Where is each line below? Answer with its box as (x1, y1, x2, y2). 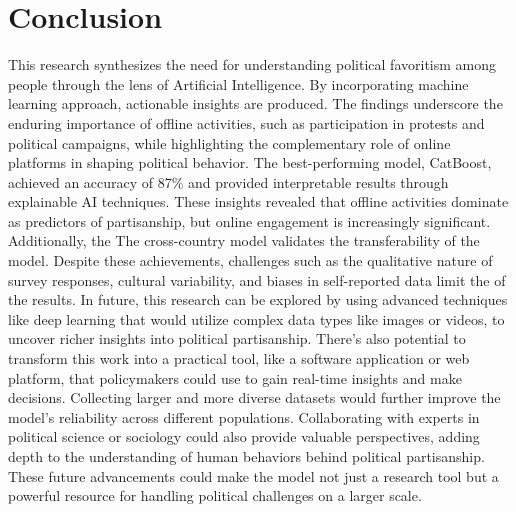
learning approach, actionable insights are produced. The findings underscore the (8, 93, 503, 114)
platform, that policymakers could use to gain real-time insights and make (8, 367, 462, 388)
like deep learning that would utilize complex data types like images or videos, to (8, 308, 505, 329)
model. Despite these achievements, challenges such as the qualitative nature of (8, 250, 493, 271)
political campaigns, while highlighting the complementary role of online (8, 132, 451, 153)
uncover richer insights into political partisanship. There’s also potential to (8, 328, 466, 349)
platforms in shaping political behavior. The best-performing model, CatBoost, (8, 152, 492, 173)
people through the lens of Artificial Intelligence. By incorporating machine (8, 73, 469, 94)
